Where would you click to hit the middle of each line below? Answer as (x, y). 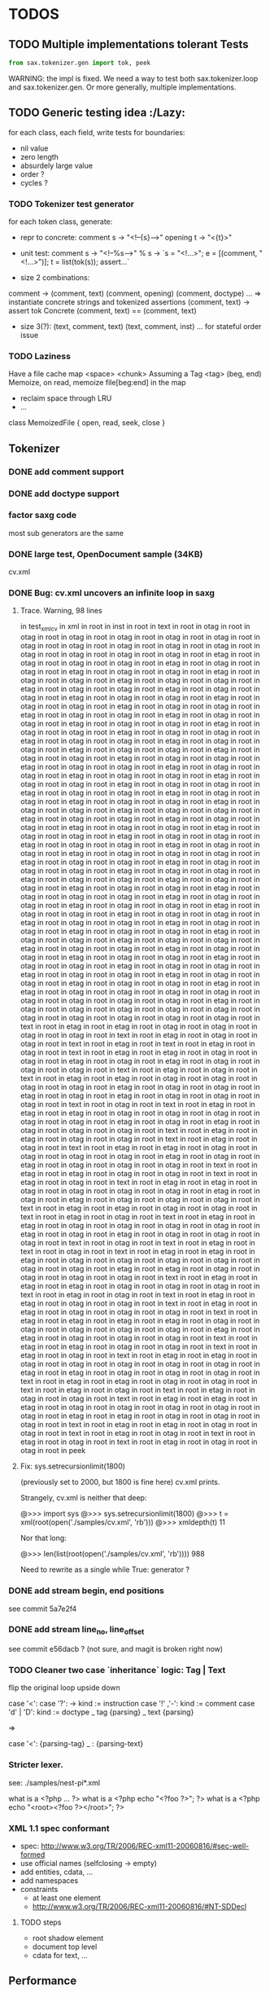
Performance (43, 1981)
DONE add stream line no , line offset (76, 1631)
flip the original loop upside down (64, 1688)
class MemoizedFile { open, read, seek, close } (87, 423)
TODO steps (41, 1922)
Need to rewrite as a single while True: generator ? (105, 1569)
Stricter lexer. (36, 1765)
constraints (39, 1889)
